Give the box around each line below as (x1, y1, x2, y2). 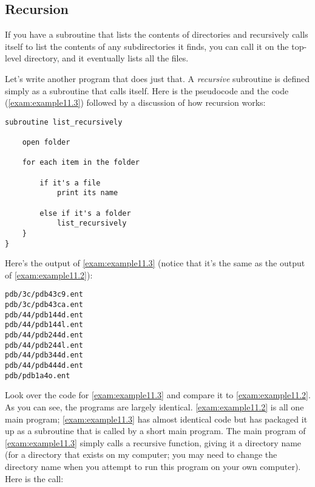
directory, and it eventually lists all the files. (24, 52, 189, 64)
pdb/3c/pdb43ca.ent (5, 300, 83, 309)
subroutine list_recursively (5, 117, 123, 126)
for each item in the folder (22, 158, 140, 167)
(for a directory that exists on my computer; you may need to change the (5, 448, 277, 461)
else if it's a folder (39, 209, 131, 218)
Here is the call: (5, 472, 64, 485)
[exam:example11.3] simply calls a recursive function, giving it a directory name (5, 436, 302, 449)
